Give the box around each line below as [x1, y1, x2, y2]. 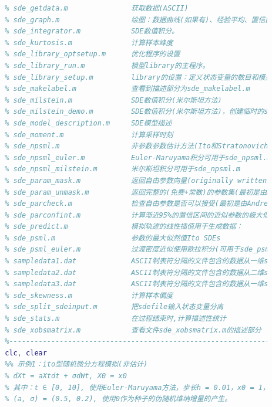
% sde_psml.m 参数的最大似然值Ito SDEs [5, 233, 221, 242]
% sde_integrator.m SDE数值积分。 [5, 27, 179, 36]
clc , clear [5, 348, 47, 357]
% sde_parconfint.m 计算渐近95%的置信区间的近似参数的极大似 [5, 211, 270, 219]
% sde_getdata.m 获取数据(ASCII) [5, 4, 189, 12]
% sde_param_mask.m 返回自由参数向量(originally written [5, 176, 267, 185]
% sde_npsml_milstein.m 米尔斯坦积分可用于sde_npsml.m [5, 165, 240, 174]
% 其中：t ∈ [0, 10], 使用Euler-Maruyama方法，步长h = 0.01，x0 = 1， [5, 383, 270, 392]
